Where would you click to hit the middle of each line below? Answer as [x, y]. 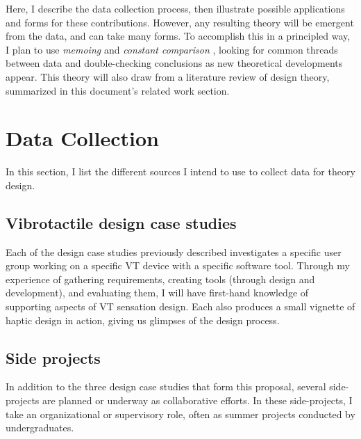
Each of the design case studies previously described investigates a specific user [174, 252]
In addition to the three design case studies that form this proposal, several [166, 386]
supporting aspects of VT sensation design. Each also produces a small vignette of [180, 306]
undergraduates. [40, 428]
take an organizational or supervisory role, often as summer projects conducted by [180, 414]
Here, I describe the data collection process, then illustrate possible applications [175, 8]
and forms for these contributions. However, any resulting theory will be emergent [180, 22]
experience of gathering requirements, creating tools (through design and [160, 279]
